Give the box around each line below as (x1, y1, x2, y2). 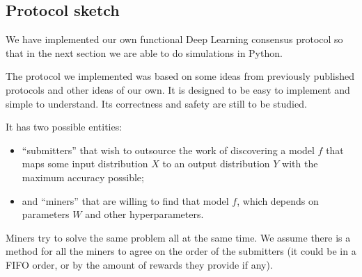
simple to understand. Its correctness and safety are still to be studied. (6, 96, 307, 110)
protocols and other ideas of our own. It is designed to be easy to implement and (6, 82, 350, 96)
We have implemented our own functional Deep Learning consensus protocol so (6, 32, 343, 47)
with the (282, 156, 318, 171)
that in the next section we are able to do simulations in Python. (6, 45, 283, 60)
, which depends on (237, 193, 319, 208)
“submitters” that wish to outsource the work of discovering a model (22, 142, 315, 157)
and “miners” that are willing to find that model (22, 193, 229, 208)
